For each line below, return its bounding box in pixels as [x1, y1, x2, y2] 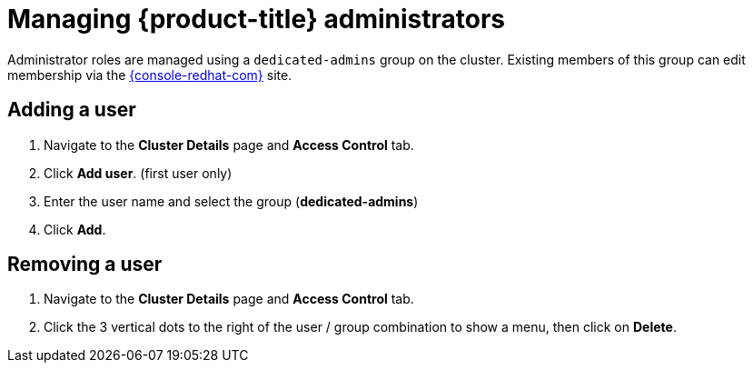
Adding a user [7, 98, 136, 122]
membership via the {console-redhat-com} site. [7, 66, 292, 83]
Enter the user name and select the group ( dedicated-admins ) [44, 193, 419, 209]
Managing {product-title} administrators [7, 4, 506, 35]
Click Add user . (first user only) [44, 165, 233, 181]
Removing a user [7, 253, 163, 276]
